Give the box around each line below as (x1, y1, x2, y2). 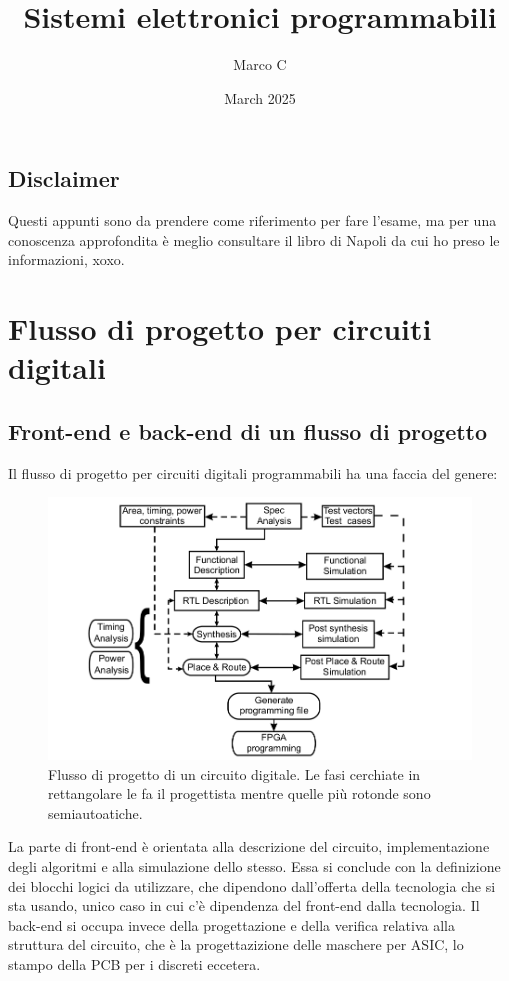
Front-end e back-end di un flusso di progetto (8, 415, 488, 446)
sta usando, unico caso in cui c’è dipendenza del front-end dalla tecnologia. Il (8, 895, 480, 916)
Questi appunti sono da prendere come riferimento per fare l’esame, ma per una (8, 210, 497, 231)
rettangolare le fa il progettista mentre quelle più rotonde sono (48, 783, 431, 804)
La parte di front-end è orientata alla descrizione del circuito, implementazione (8, 836, 490, 857)
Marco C (233, 54, 287, 75)
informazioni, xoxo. (8, 249, 125, 270)
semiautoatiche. (48, 802, 143, 823)
